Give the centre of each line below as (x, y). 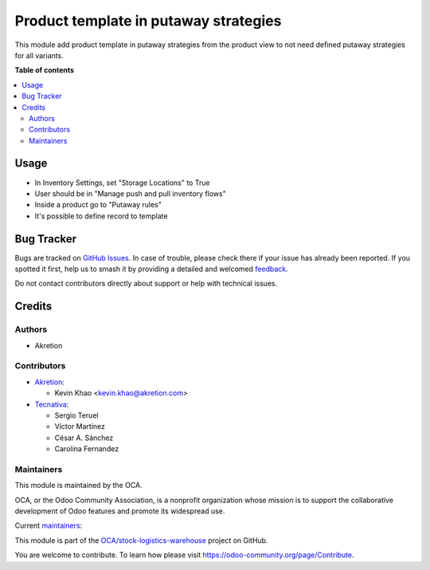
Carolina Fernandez (87, 449)
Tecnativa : (52, 404)
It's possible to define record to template (101, 216)
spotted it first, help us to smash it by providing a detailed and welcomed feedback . (151, 269)
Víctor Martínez (80, 427)
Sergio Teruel (76, 415)
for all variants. (39, 55)
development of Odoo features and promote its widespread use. (120, 511)
